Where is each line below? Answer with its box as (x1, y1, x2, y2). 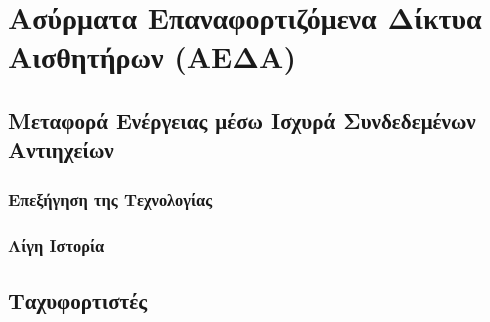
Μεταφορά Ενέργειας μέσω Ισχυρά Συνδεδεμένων (8, 104, 476, 135)
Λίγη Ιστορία (8, 232, 105, 257)
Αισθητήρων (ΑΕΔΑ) (8, 36, 296, 77)
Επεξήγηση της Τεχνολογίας (8, 186, 213, 211)
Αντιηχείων (8, 134, 114, 165)
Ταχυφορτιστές (8, 284, 148, 315)
